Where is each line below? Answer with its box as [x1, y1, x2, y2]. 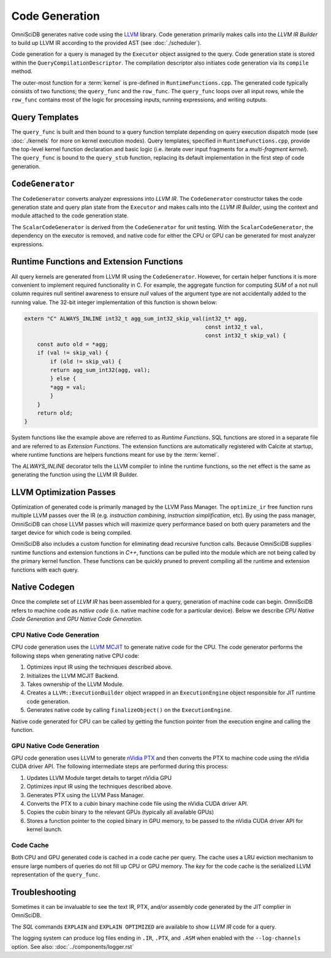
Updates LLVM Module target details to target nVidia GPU [26, 774, 172, 781]
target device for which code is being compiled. [11, 529, 132, 536]
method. [11, 68, 33, 75]
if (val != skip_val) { [37, 349, 108, 356]
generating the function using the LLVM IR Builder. [11, 470, 139, 478]
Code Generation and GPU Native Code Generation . [11, 615, 143, 623]
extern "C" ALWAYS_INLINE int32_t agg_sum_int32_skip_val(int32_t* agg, [24, 315, 248, 322]
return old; [37, 409, 74, 416]
